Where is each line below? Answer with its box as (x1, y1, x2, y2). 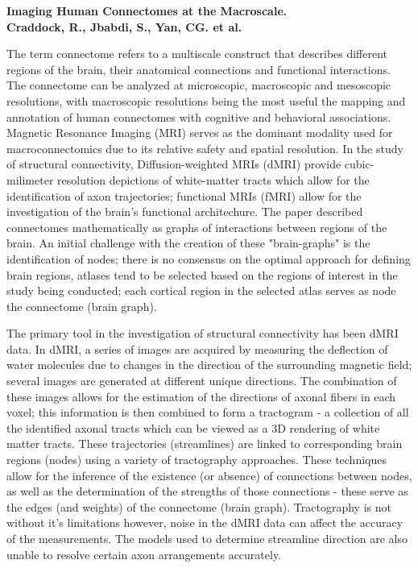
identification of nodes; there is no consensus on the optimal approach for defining (6, 250, 411, 267)
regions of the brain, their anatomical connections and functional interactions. (6, 60, 391, 77)
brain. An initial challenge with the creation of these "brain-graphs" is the (6, 234, 370, 251)
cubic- (344, 155, 375, 172)
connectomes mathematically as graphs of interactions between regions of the (6, 218, 387, 235)
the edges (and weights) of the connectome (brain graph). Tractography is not (6, 498, 391, 515)
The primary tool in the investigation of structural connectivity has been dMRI (6, 325, 399, 342)
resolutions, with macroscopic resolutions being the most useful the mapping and (6, 92, 406, 109)
